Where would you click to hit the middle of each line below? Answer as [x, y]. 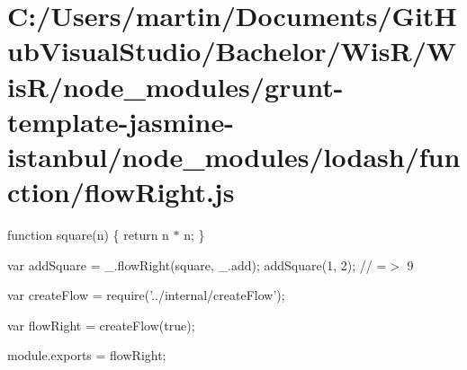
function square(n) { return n [88, 235]
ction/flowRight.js [121, 192]
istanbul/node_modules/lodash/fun [234, 156]
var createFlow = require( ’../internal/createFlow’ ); [146, 295]
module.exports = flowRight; [87, 355]
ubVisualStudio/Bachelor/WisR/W [232, 51]
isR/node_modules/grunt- [175, 86]
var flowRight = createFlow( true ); [101, 325]
